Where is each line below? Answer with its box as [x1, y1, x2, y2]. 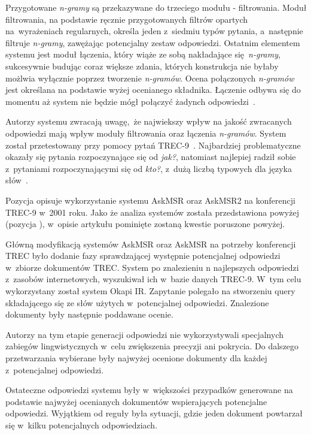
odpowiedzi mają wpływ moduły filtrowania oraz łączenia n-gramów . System [5, 126, 286, 139]
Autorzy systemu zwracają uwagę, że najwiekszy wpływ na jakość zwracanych [5, 115, 292, 128]
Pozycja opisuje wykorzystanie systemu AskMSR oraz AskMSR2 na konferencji [5, 194, 295, 206]
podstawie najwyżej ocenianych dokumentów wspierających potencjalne [5, 395, 267, 407]
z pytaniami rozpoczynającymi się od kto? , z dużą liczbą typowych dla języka [5, 162, 292, 174]
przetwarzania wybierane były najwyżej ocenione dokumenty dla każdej [5, 352, 267, 364]
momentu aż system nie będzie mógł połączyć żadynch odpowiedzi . [5, 95, 255, 107]
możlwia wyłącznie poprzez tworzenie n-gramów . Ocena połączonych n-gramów [5, 71, 294, 84]
